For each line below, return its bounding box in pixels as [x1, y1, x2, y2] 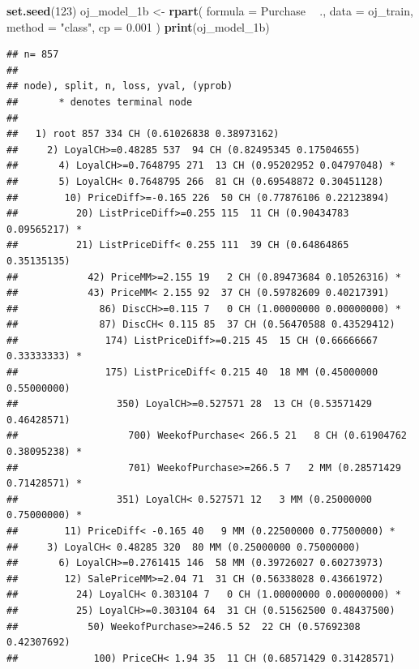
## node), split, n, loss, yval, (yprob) [6, 80, 233, 92]
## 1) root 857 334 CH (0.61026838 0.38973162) [6, 128, 280, 140]
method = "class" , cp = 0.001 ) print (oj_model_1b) [6, 18, 270, 35]
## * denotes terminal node [6, 96, 193, 108]
